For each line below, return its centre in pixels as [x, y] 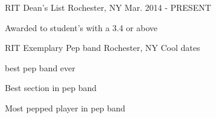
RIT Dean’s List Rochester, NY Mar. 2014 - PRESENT [108, 7]
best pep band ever [40, 67]
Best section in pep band [51, 88]
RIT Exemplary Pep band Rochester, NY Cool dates [103, 48]
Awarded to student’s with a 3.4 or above [81, 27]
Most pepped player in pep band [65, 108]
